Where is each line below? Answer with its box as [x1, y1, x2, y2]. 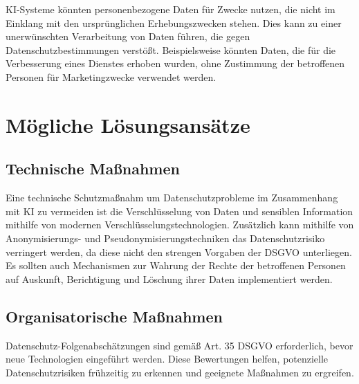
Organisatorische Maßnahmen [6, 305, 223, 327]
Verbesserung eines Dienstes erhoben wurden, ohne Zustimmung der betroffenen [6, 56, 345, 71]
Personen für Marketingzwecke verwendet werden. [6, 69, 217, 84]
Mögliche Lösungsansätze [6, 110, 250, 138]
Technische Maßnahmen [6, 158, 180, 179]
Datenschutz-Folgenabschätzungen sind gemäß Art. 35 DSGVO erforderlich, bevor [6, 338, 353, 352]
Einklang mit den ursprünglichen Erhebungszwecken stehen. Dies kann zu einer [6, 15, 342, 30]
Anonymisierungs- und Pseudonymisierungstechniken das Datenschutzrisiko [6, 230, 325, 245]
